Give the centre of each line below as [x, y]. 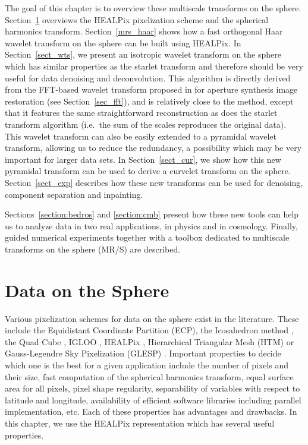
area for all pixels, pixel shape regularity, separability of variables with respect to [153, 388]
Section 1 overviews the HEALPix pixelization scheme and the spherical [137, 19]
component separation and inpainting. [74, 194]
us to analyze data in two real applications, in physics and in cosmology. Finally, [151, 225]
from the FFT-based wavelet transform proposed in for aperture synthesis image [151, 89]
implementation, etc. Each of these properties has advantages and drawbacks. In [151, 411]
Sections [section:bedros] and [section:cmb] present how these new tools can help [152, 214]
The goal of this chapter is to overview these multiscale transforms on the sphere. [153, 8]
